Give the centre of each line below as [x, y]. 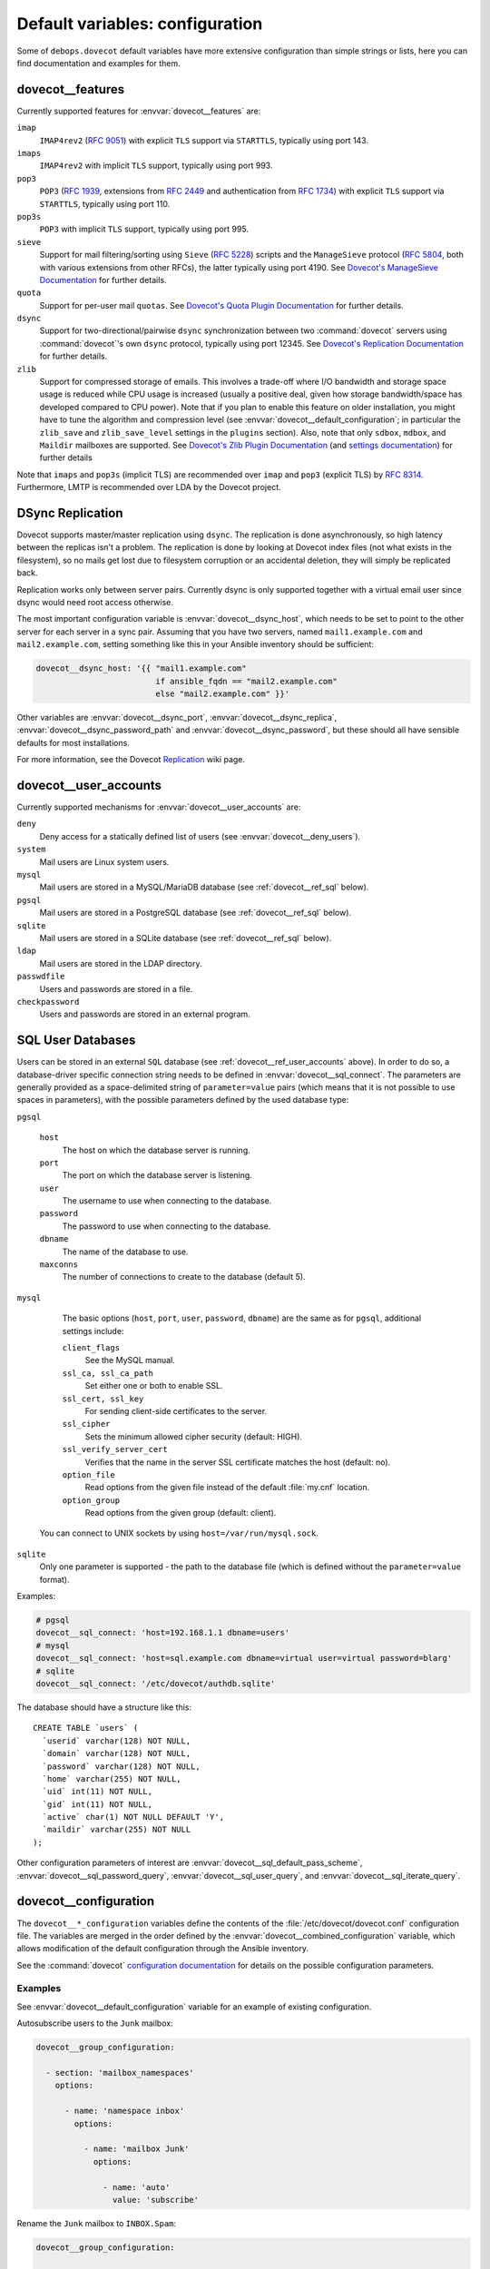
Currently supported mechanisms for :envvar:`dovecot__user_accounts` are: [159, 807]
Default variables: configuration [140, 24]
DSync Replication [70, 513]
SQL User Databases [76, 1041]
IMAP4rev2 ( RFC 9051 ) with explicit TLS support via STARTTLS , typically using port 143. [204, 140]
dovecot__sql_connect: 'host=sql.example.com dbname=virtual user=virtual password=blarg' [244, 1658]
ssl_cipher [86, 1424]
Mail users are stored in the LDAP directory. [121, 963]
